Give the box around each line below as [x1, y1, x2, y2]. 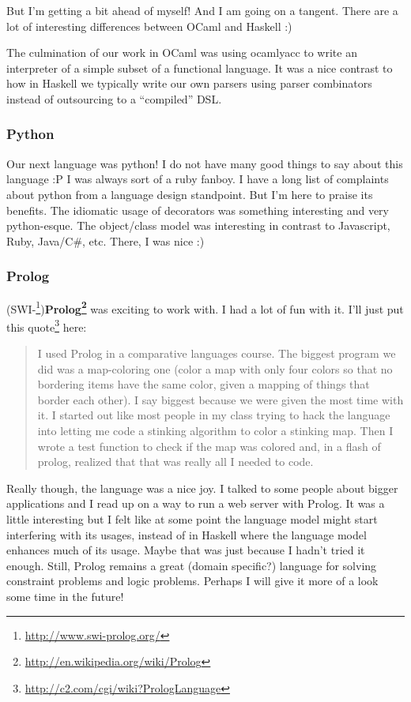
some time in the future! [6, 588, 124, 604]
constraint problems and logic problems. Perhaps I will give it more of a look [6, 572, 379, 589]
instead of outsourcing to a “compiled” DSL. [6, 90, 222, 107]
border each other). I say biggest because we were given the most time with [37, 391, 404, 407]
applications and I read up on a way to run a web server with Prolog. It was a [6, 495, 385, 512]
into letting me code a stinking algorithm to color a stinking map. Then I [37, 422, 394, 439]
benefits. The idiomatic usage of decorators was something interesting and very [6, 201, 389, 218]
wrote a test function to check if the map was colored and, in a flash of [37, 437, 381, 454]
